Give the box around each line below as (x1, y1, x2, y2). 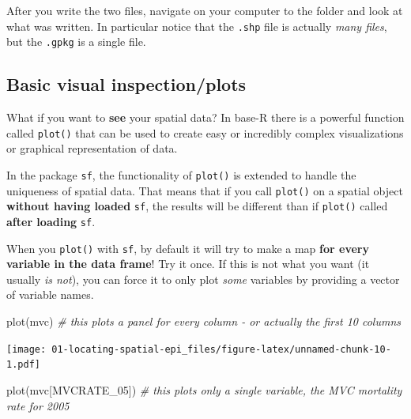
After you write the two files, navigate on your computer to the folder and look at (6, 2, 403, 18)
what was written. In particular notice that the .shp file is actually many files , (6, 17, 387, 34)
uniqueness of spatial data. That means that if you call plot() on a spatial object (6, 182, 403, 198)
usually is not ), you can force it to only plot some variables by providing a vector (6, 270, 400, 287)
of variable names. (6, 286, 94, 303)
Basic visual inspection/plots (6, 72, 247, 96)
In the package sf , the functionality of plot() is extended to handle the (6, 166, 356, 183)
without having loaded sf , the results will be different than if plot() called (6, 198, 388, 214)
